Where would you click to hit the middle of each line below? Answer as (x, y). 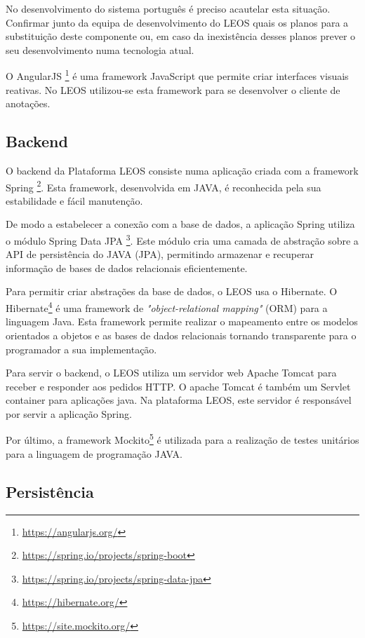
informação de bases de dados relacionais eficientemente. (127, 267)
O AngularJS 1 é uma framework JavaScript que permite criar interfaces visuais (177, 75)
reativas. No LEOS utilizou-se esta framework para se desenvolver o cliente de (173, 89)
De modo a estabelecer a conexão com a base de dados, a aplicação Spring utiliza (180, 224)
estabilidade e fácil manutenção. (74, 200)
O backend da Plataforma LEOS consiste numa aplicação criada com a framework (182, 171)
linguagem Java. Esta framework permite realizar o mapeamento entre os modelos (182, 321)
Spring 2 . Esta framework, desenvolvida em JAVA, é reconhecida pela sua (164, 186)
